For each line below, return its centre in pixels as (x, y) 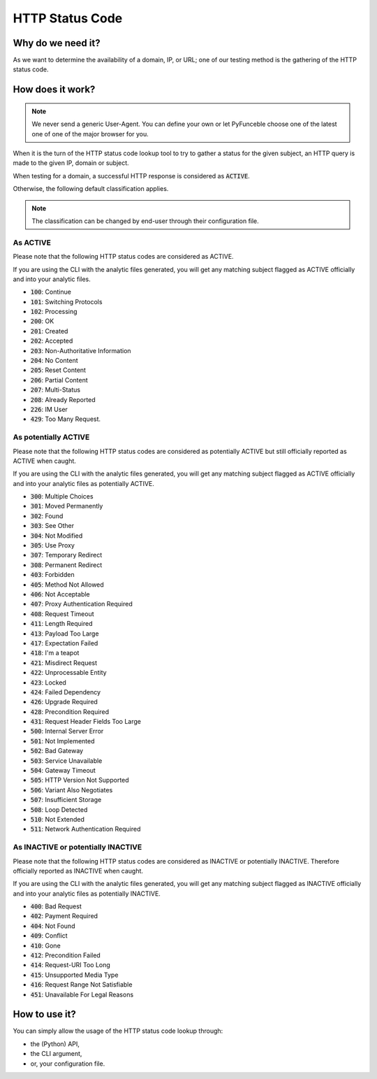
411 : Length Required (61, 624)
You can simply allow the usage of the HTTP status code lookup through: (118, 1031)
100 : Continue (51, 292)
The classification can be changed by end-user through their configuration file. (146, 221)
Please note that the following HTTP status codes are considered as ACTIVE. (123, 257)
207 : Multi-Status (55, 390)
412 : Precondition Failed (65, 955)
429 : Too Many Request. (66, 419)
